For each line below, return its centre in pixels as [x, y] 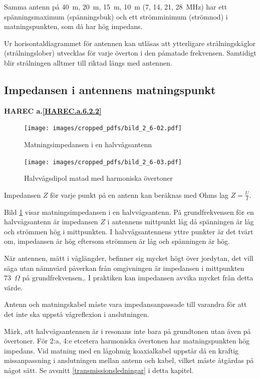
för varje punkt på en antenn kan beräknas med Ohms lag [139, 195]
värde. [13, 287]
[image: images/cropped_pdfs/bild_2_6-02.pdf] [103, 128]
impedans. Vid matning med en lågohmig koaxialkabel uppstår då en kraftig [121, 350]
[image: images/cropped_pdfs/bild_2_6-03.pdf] [103, 162]
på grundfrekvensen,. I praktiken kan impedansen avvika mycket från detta [138, 278]
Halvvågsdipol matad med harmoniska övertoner [98, 178]
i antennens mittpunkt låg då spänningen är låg [181, 222]
